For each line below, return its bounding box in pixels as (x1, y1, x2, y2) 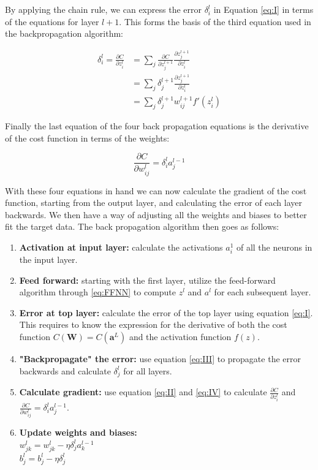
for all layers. (123, 364, 172, 377)
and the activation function (129, 330, 232, 343)
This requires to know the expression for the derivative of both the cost (19, 318, 287, 331)
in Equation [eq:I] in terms (213, 3, 314, 15)
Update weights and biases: (19, 426, 137, 439)
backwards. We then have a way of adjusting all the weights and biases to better (5, 208, 307, 221)
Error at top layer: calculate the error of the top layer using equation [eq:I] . (19, 306, 313, 319)
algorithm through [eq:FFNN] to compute (19, 286, 176, 298)
